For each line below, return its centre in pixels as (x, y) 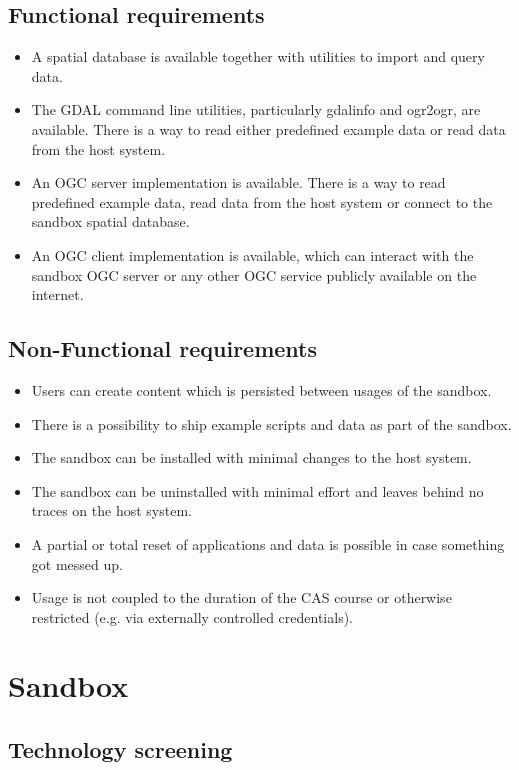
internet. (57, 294)
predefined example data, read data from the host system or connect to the (262, 201)
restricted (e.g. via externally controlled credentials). (192, 616)
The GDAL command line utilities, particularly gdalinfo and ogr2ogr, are (256, 109)
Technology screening (120, 749)
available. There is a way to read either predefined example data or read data (268, 128)
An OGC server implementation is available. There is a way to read (238, 182)
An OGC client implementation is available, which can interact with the (252, 254)
